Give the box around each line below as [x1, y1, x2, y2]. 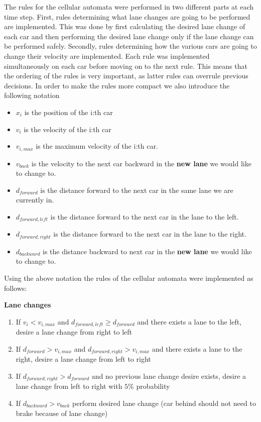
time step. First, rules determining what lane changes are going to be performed [4, 11, 250, 22]
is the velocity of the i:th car [24, 124, 111, 134]
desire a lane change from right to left [16, 327, 132, 337]
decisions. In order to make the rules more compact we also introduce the [4, 80, 230, 90]
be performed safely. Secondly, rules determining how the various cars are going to [4, 41, 257, 51]
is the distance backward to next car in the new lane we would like [43, 246, 252, 256]
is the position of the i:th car [24, 107, 113, 117]
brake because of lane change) [16, 407, 108, 418]
